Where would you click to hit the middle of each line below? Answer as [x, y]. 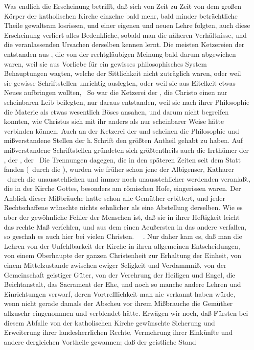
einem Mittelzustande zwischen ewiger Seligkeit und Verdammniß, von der [115, 265]
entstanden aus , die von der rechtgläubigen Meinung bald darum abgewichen [120, 54]
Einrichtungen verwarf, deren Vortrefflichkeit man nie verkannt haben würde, [120, 293]
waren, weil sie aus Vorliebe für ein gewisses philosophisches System [105, 63]
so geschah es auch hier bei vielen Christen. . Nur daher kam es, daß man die [123, 236]
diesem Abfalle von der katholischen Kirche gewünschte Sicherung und [110, 322]
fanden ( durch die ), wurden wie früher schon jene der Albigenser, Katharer [119, 169]
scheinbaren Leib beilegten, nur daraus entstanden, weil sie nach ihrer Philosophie [127, 102]
